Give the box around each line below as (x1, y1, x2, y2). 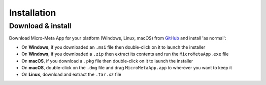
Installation (9, 7, 56, 18)
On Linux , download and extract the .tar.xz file (21, 71, 122, 78)
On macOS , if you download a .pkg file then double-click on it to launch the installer (21, 58, 193, 64)
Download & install (9, 21, 71, 30)
